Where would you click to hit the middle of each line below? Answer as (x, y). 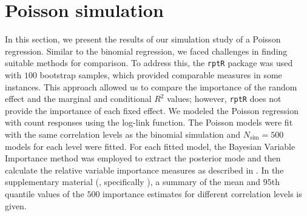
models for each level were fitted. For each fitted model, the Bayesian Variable (150, 146)
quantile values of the (45, 193)
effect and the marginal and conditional (78, 99)
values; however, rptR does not (224, 99)
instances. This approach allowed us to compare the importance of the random (151, 86)
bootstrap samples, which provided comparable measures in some (161, 74)
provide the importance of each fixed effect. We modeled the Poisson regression (152, 110)
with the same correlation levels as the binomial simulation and (123, 134)
